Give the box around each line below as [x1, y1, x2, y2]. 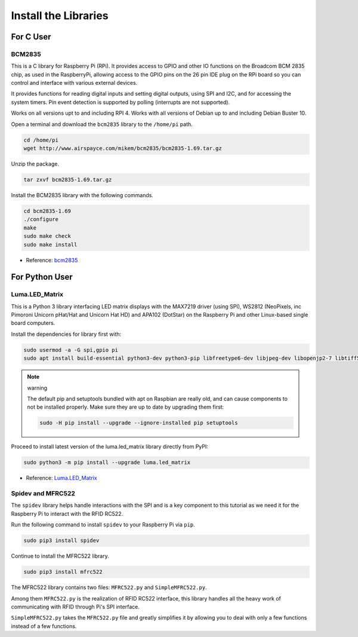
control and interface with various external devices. [11, 79, 138, 87]
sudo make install [23, 241, 78, 248]
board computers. [11, 320, 55, 327]
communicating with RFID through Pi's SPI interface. [11, 603, 140, 610]
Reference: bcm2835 [26, 256, 78, 264]
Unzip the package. [11, 160, 60, 167]
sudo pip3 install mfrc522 [23, 568, 103, 575]
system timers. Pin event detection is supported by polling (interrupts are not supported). [11, 99, 230, 106]
